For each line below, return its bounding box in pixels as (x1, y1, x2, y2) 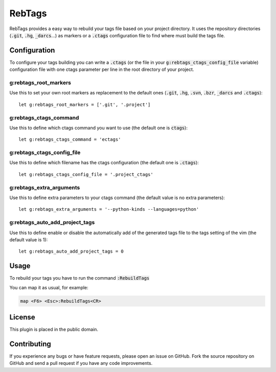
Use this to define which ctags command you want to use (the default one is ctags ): (9, 125, 188, 131)
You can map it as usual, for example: (9, 284, 89, 290)
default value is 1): (9, 236, 48, 242)
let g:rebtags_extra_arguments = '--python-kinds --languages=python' (18, 207, 199, 212)
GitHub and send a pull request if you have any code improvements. (9, 360, 153, 366)
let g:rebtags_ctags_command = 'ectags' (18, 137, 121, 142)
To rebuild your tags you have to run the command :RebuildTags (9, 275, 150, 281)
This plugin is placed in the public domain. (9, 327, 99, 333)
